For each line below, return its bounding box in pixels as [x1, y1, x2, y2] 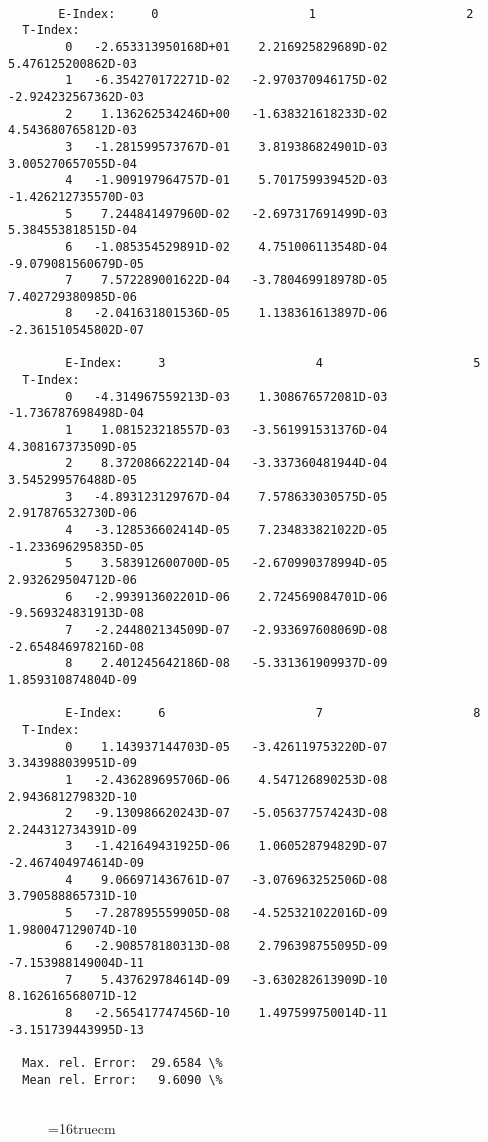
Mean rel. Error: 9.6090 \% [22, 1072, 223, 1087]
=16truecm [48, 1117, 116, 1138]
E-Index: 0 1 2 [58, 6, 474, 21]
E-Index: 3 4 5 [65, 356, 481, 371]
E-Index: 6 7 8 [65, 706, 481, 721]
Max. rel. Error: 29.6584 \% [22, 1056, 223, 1070]
